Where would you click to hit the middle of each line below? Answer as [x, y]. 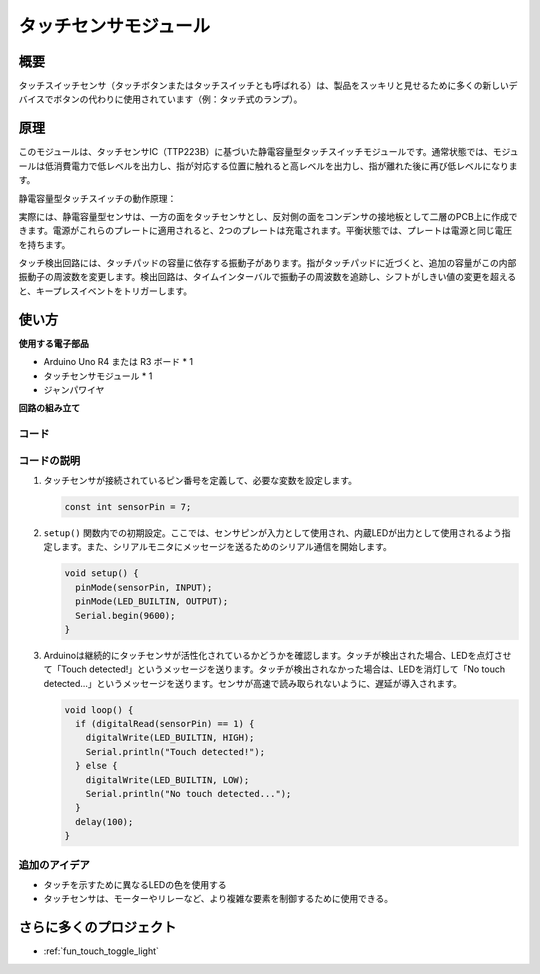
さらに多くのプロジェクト [97, 927]
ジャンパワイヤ [74, 389]
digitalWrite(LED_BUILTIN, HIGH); [170, 738]
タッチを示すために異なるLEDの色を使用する [135, 884]
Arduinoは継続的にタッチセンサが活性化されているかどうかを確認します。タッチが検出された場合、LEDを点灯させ [277, 655]
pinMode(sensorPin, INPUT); [144, 587]
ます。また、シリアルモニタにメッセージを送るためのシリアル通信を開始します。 [226, 547]
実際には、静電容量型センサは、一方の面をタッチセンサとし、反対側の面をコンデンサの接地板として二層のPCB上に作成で [268, 216]
